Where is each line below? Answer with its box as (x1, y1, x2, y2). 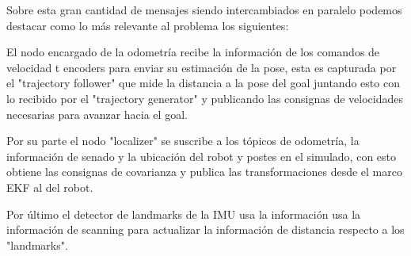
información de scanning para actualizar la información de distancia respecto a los (6, 221, 405, 238)
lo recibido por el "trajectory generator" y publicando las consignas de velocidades (6, 90, 404, 106)
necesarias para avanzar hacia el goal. (6, 105, 188, 122)
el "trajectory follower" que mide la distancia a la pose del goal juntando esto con (6, 75, 400, 91)
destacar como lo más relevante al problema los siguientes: (6, 17, 289, 33)
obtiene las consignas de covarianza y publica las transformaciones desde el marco (6, 163, 402, 180)
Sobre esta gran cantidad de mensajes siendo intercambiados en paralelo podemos (6, 2, 402, 17)
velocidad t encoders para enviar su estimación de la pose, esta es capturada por (6, 59, 397, 75)
